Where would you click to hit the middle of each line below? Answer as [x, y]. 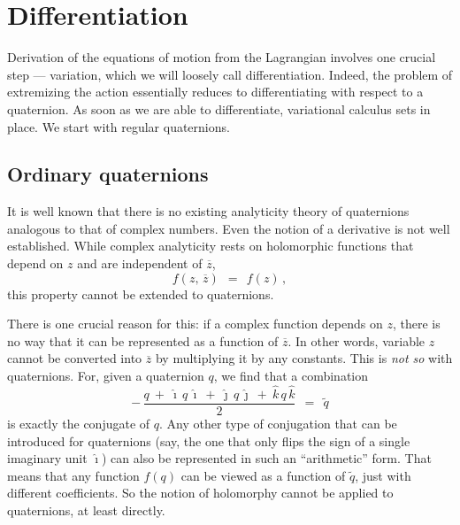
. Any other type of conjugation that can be [278, 423]
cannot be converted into [75, 358]
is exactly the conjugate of [79, 423]
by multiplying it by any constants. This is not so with [304, 358]
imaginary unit [47, 458]
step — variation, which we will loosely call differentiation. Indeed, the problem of [230, 74]
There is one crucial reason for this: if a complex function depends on [195, 324]
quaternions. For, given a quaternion [106, 376]
